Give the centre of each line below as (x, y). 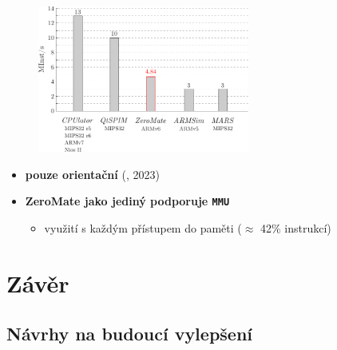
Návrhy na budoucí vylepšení (130, 334)
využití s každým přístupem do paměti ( (143, 227)
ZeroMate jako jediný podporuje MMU (127, 201)
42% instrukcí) (295, 227)
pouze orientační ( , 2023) (92, 174)
